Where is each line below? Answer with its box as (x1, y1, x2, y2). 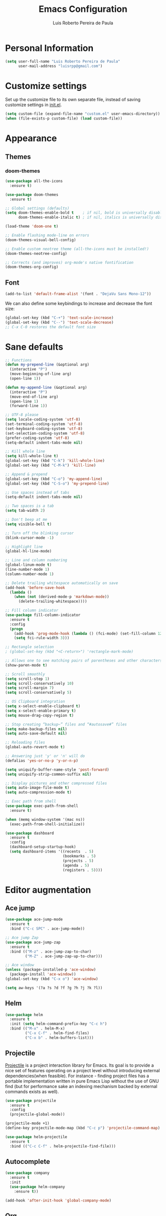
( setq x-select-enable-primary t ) (5, 708, 77, 713)
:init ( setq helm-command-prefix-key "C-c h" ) (9, 1022, 107, 1027)
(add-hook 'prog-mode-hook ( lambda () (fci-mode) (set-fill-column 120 (14, 631, 165, 636)
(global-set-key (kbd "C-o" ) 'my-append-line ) (5, 476, 103, 482)
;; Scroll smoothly (5, 671, 45, 676)
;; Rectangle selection (5, 645, 54, 650)
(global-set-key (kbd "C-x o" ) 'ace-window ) (5, 976, 98, 981)
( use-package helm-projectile (5, 1134, 68, 1139)
